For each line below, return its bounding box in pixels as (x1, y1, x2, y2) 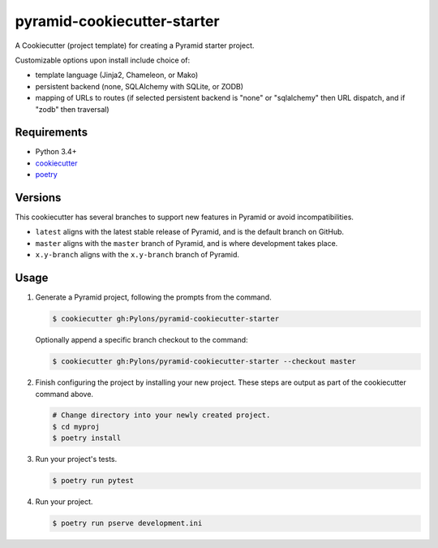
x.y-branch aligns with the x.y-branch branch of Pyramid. (35, 250, 239, 260)
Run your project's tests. (35, 455, 118, 464)
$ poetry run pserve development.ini (52, 519, 203, 528)
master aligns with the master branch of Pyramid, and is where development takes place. (35, 238, 338, 248)
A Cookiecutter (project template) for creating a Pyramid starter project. (15, 41, 255, 50)
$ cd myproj (52, 422, 101, 431)
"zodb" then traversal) (35, 104, 109, 114)
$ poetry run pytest (52, 476, 134, 485)
